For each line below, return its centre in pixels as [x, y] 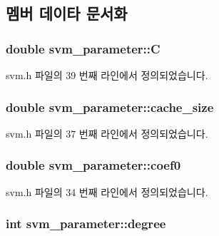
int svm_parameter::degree [86, 224]
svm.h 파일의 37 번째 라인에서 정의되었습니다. [107, 133]
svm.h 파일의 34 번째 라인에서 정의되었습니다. [107, 191]
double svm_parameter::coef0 [93, 165]
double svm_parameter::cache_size [110, 107]
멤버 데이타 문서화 [67, 13]
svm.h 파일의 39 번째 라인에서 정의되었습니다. [107, 75]
